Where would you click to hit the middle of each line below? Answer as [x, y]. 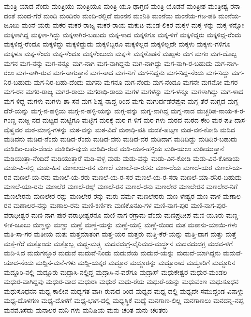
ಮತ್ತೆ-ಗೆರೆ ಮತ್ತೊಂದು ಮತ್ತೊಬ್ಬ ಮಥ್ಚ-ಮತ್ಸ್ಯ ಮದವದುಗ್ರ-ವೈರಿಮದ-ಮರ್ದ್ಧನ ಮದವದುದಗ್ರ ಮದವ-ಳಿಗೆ [118, 243]
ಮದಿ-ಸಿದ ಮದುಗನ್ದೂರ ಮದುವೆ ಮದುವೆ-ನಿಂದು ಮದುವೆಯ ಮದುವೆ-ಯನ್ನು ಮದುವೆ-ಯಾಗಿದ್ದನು [112, 253]
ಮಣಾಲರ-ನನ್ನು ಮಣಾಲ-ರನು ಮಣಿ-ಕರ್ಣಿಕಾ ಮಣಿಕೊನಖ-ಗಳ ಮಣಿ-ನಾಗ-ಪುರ [101, 205]
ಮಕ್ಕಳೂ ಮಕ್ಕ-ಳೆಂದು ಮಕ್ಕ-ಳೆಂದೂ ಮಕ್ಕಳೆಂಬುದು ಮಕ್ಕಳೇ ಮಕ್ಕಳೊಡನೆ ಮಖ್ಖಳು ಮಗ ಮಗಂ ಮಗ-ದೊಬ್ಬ [121, 53]
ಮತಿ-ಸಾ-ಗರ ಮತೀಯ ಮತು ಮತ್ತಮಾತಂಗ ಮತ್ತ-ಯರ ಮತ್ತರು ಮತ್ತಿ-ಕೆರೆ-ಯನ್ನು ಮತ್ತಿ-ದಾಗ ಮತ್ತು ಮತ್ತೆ [120, 234]
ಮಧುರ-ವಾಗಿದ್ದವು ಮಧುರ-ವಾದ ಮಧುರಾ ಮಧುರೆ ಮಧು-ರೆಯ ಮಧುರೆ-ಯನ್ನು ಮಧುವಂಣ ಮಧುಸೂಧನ [121, 281]
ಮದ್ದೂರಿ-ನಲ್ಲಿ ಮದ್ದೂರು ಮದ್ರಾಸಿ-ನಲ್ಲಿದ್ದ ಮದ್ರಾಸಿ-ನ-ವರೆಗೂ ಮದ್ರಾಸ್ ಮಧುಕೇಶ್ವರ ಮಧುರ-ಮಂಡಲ [116, 272]
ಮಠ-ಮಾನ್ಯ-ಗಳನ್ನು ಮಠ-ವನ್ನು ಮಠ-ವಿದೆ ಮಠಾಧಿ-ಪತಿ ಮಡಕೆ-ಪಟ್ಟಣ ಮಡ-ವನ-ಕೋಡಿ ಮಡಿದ [130, 129]
